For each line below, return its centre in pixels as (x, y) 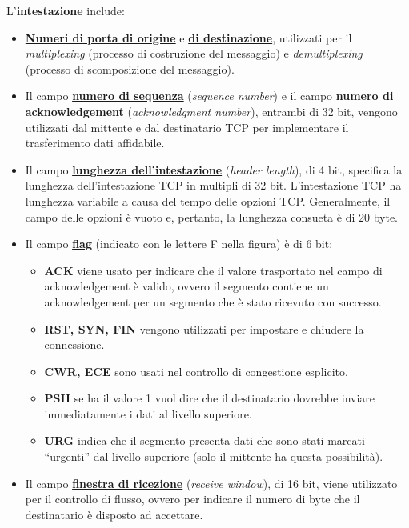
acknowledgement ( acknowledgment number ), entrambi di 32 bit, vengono (211, 111)
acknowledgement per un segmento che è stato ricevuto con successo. (213, 301)
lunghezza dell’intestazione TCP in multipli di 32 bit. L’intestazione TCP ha (213, 185)
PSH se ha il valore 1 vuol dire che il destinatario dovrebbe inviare (210, 398)
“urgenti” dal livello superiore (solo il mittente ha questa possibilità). (214, 456)
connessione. (74, 344)
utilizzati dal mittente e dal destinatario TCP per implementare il (187, 127)
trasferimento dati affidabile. (95, 143)
